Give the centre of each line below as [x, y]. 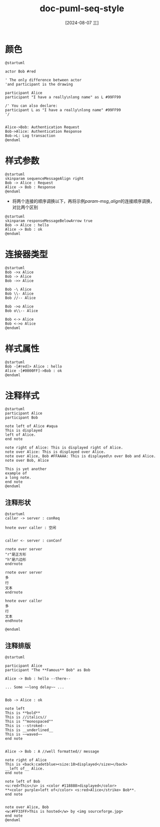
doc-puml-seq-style [82, 9]
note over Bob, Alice [27, 461]
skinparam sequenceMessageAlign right [44, 178]
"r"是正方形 [16, 555]
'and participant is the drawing [39, 84]
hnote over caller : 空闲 [30, 528]
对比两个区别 [25, 207]
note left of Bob [23, 781]
